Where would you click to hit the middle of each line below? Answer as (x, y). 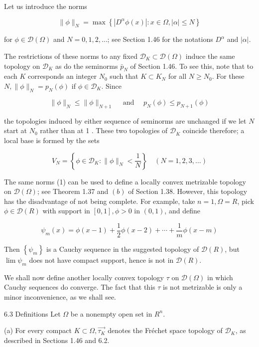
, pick (246, 201)
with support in (66, 211)
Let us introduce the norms (46, 6)
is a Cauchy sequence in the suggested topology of (123, 249)
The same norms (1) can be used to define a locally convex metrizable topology (125, 181)
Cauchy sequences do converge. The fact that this (80, 287)
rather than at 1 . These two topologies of (104, 130)
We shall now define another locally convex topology (84, 277)
